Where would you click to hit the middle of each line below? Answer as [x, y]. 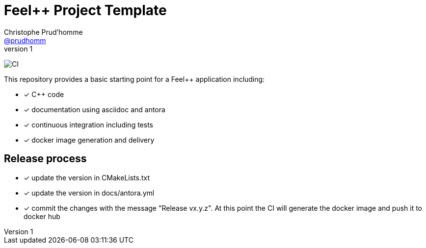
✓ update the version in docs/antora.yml [89, 193]
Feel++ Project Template [85, 10]
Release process [45, 159]
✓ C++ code [44, 94]
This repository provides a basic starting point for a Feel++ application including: [134, 79]
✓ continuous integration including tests [88, 124]
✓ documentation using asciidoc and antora [94, 109]
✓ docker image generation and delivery [89, 140]
